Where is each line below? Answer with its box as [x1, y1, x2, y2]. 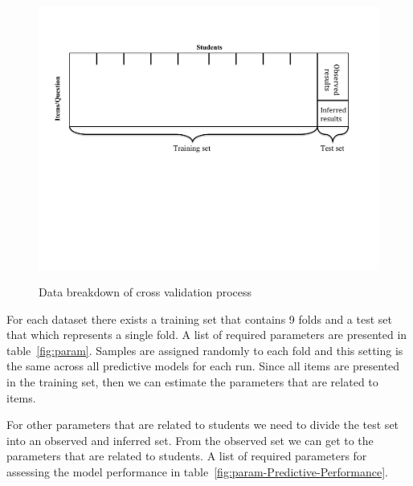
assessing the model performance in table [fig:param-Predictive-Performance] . [6, 464, 389, 480]
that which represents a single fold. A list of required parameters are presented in [6, 326, 407, 343]
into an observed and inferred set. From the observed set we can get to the [6, 431, 374, 448]
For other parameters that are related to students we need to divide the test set [6, 416, 399, 433]
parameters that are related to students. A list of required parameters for [6, 447, 367, 464]
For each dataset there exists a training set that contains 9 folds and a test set [6, 310, 392, 327]
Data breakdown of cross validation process [39, 284, 252, 300]
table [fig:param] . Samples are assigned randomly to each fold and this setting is [6, 341, 403, 358]
